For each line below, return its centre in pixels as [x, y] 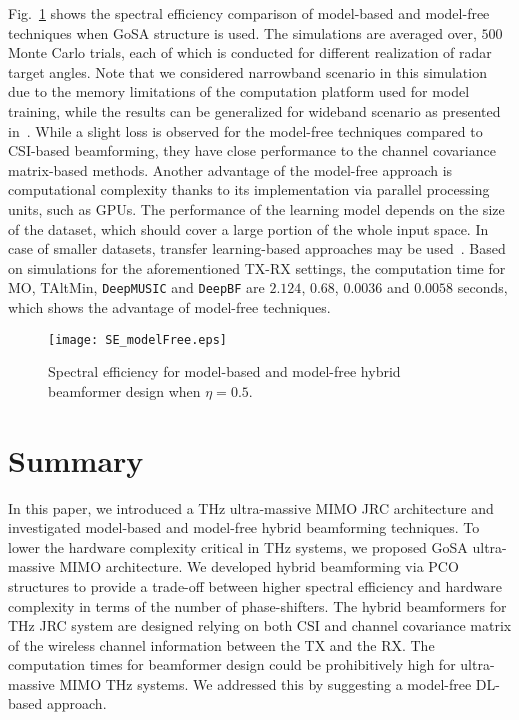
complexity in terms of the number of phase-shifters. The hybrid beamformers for [257, 605]
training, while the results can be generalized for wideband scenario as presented [254, 110]
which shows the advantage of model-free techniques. [169, 306]
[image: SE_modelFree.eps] [137, 339]
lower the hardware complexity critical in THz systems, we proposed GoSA [238, 546]
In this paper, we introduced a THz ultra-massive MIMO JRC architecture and [251, 507]
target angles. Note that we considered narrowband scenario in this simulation [247, 71]
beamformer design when [124, 390]
